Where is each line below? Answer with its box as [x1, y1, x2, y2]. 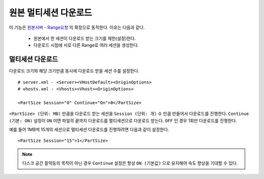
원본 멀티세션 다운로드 [9, 7, 92, 18]
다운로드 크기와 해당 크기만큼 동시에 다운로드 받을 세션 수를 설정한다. [9, 68, 139, 74]
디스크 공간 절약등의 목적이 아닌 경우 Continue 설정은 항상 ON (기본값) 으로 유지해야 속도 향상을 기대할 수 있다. [22, 160, 238, 166]
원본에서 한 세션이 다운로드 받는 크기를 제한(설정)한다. [33, 35, 136, 41]
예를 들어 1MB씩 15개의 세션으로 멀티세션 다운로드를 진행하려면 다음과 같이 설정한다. [9, 126, 169, 132]
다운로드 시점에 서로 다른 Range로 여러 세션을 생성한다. [33, 42, 139, 48]
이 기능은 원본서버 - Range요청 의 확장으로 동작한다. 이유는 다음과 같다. [9, 24, 145, 30]
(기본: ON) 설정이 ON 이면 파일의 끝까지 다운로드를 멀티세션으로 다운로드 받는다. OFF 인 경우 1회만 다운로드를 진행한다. [9, 117, 237, 123]
